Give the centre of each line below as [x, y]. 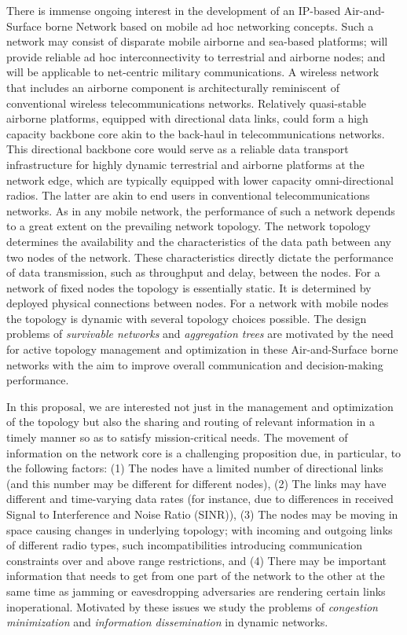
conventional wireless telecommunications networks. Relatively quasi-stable [187, 103]
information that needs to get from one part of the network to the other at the [196, 576]
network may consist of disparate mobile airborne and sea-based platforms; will [197, 41]
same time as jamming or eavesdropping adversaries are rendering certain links [196, 591]
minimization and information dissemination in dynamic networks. [167, 622]
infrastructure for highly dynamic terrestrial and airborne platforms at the [185, 164]
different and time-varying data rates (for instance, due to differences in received [200, 499]
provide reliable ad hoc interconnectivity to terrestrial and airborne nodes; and [196, 56]
